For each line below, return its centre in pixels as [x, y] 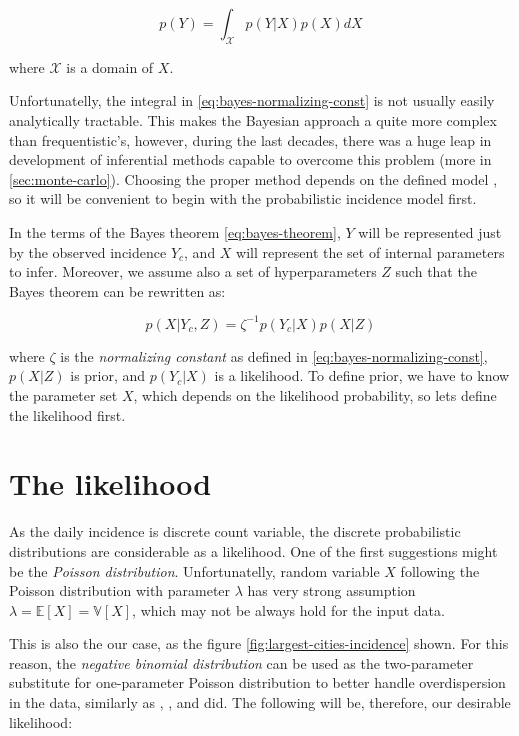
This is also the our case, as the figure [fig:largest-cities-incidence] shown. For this [259, 643]
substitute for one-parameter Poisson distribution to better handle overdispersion [257, 682]
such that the [436, 271]
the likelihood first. [67, 414]
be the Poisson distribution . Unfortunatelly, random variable [194, 570]
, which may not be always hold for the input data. [288, 609]
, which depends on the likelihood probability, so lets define [315, 395]
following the [440, 570]
